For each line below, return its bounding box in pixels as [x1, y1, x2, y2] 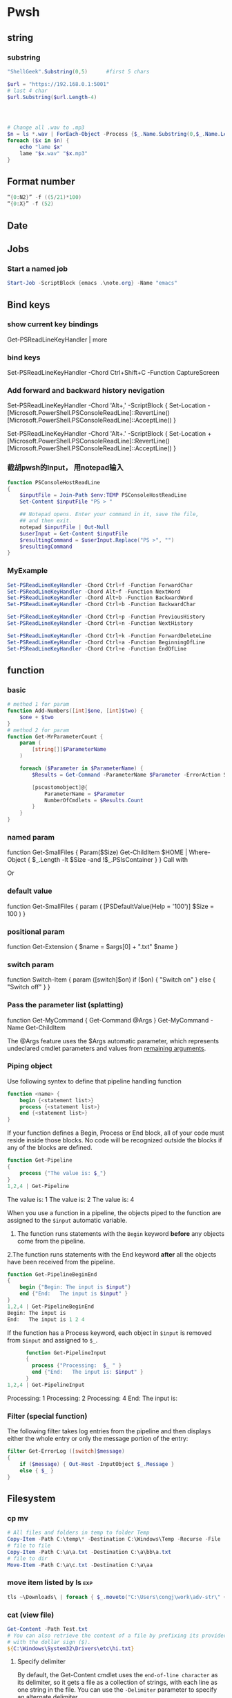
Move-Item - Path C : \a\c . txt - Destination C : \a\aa [7, 1562, 153, 1568]
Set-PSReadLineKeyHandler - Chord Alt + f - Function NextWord [7, 588, 181, 595]
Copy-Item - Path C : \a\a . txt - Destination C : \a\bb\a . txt [7, 1548, 171, 1555]
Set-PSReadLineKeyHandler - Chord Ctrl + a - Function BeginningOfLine [7, 639, 206, 646]
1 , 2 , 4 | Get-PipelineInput [7, 1381, 85, 1388]
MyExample [7, 566, 48, 576]
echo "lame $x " [19, 143, 64, 150]
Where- [188, 848, 211, 856]
